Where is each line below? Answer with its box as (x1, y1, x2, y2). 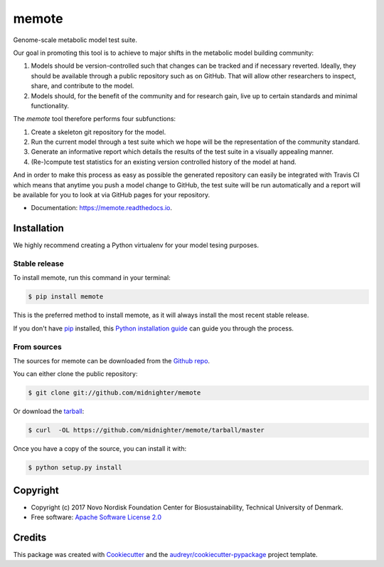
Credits (13, 531, 47, 543)
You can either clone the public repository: (13, 370, 138, 378)
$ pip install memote (28, 293, 104, 301)
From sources (13, 342, 62, 352)
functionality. (31, 101, 70, 110)
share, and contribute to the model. (31, 82, 134, 90)
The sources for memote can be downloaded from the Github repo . (13, 356, 210, 365)
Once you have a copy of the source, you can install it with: (13, 444, 187, 453)
